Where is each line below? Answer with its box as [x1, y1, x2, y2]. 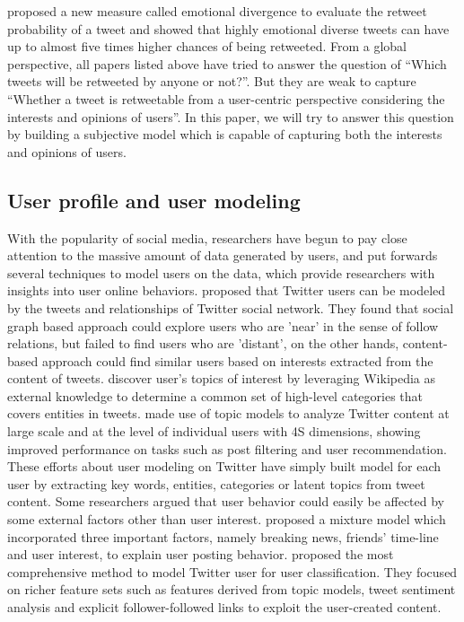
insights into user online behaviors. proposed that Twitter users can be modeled [7, 281, 446, 300]
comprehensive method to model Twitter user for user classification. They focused [7, 562, 458, 581]
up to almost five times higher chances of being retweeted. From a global [7, 37, 407, 56]
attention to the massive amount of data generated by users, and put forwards [7, 246, 438, 265]
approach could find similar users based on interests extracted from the [41, 351, 433, 370]
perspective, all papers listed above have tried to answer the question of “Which [7, 54, 447, 73]
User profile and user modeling [7, 186, 301, 214]
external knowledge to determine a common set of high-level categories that [7, 386, 423, 405]
